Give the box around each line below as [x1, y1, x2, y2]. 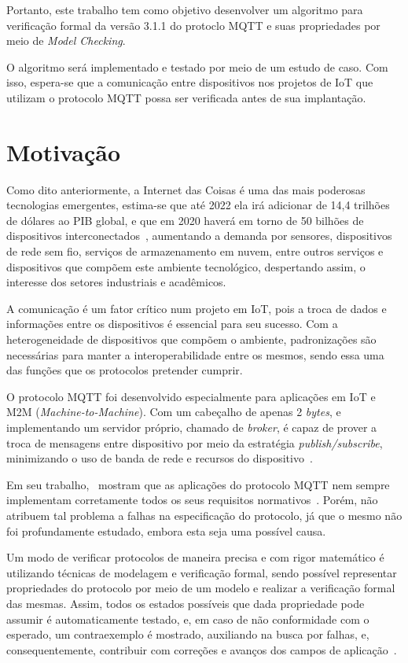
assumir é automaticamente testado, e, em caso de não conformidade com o [6, 610, 369, 627]
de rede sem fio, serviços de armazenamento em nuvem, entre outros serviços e [6, 243, 384, 260]
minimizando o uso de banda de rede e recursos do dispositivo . [6, 450, 313, 466]
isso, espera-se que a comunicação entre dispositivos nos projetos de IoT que [6, 74, 373, 90]
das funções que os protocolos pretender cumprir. [6, 362, 243, 378]
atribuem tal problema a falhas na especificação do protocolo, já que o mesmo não [6, 506, 402, 523]
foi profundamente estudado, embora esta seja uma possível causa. [6, 522, 326, 539]
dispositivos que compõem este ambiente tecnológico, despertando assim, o [6, 258, 366, 274]
